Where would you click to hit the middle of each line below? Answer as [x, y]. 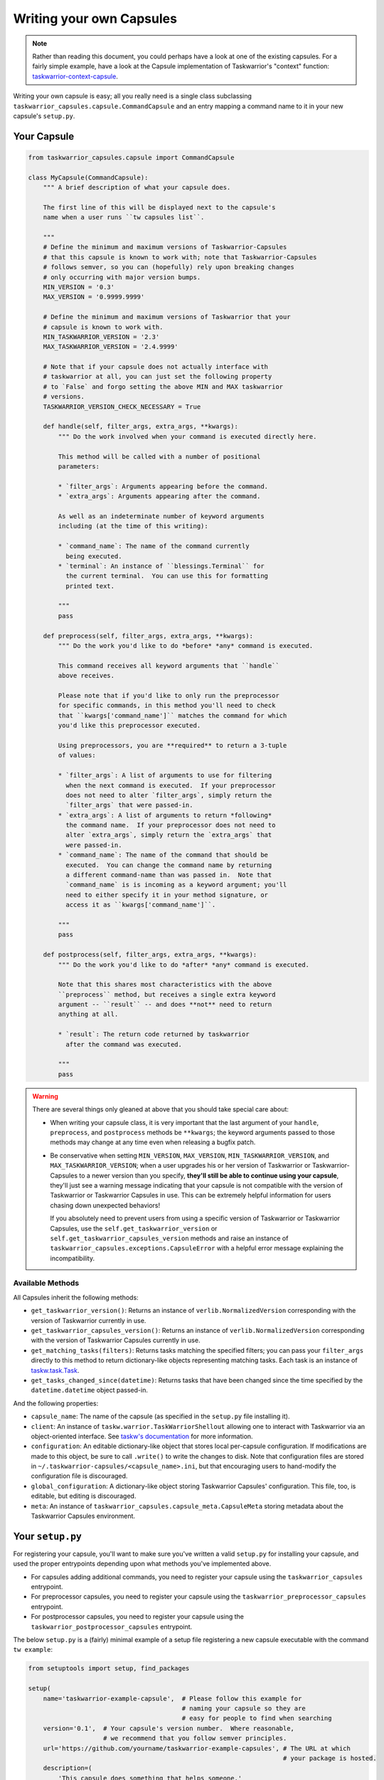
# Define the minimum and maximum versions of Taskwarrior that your [167, 317]
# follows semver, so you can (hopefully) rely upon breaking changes [169, 267]
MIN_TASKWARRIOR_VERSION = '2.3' [101, 337]
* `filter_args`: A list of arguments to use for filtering [165, 775]
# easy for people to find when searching [257, 1718]
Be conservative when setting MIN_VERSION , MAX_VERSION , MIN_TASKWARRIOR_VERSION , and [190, 1155]
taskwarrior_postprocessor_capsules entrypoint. [112, 1626]
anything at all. [88, 1014]
